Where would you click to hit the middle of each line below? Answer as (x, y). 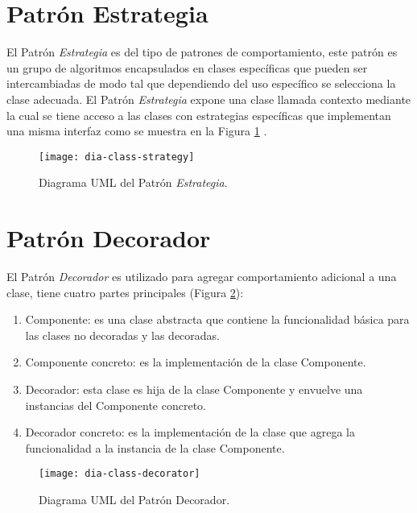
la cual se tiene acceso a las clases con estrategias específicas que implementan (199, 115)
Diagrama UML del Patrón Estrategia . (133, 182)
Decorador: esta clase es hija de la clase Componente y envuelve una (194, 389)
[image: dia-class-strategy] (117, 157)
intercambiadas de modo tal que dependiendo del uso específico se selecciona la (201, 83)
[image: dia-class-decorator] (120, 474)
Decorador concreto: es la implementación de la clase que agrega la (190, 432)
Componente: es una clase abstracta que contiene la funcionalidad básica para (217, 319)
